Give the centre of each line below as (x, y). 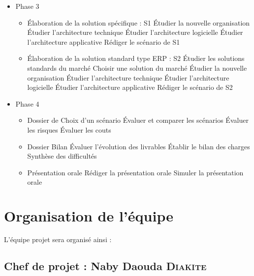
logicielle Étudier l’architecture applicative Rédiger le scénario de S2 (130, 87)
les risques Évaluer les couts (69, 129)
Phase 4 (27, 103)
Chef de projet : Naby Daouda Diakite (105, 266)
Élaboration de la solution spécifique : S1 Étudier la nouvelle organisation (139, 22)
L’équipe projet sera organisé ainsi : (58, 239)
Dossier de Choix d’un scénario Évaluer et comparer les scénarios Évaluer (138, 120)
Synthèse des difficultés (62, 156)
